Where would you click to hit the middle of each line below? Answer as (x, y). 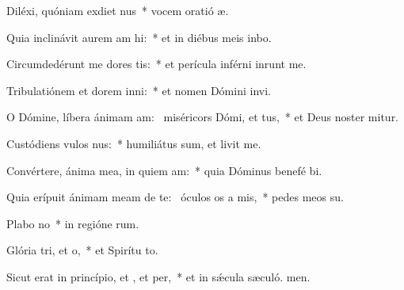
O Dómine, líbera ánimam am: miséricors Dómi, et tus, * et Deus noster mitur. (203, 117)
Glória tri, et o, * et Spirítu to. (82, 250)
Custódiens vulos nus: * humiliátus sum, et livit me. (134, 143)
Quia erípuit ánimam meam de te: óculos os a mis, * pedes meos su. (175, 197)
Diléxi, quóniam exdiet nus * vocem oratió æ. (118, 10)
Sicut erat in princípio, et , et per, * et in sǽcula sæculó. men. (158, 276)
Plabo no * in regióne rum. (73, 223)
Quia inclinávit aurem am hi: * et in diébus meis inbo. (139, 37)
